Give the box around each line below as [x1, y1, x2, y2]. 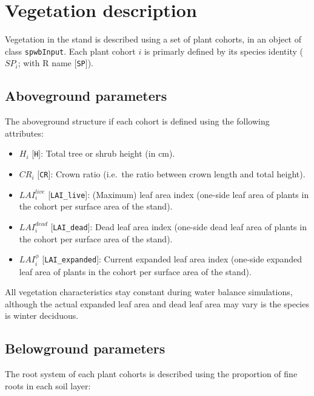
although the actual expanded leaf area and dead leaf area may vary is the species [5, 297, 309, 310]
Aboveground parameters [5, 86, 167, 105]
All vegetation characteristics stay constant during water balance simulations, [5, 285, 293, 298]
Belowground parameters [5, 339, 165, 358]
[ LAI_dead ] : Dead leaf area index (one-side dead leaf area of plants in [50, 220, 307, 233]
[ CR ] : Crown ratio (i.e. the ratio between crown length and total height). [37, 168, 306, 180]
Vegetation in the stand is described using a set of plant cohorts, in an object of [5, 33, 301, 46]
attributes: [5, 126, 44, 139]
